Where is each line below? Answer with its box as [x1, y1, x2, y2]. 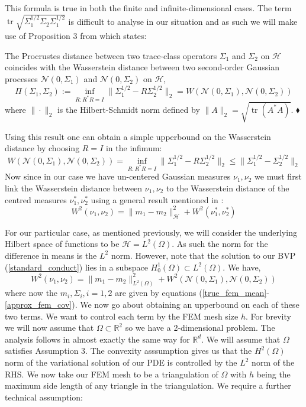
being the [256, 367, 291, 380]
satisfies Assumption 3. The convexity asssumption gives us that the [5, 344, 252, 357]
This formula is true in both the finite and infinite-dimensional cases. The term [5, 2, 292, 14]
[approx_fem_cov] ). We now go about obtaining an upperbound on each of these [5, 298, 299, 311]
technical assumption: [5, 390, 83, 403]
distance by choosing [5, 142, 80, 154]
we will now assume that [5, 321, 94, 334]
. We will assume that [201, 333, 281, 345]
